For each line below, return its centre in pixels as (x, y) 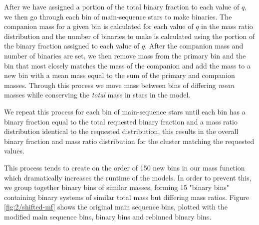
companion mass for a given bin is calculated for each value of (99, 26)
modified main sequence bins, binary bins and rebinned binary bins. (108, 216)
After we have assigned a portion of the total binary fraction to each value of (122, 6)
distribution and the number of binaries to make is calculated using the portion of (129, 36)
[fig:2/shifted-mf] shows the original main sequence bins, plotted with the (116, 207)
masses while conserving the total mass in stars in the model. (97, 95)
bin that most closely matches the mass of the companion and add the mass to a (127, 65)
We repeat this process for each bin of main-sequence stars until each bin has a (125, 111)
